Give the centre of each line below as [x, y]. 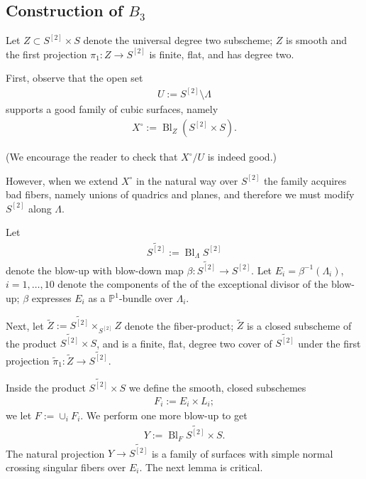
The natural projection [55, 453]
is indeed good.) [242, 157]
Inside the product [46, 387]
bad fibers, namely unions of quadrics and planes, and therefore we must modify [180, 194]
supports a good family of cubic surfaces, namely [112, 109]
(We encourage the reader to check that [92, 157]
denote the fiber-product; [179, 325]
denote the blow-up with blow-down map [95, 270]
